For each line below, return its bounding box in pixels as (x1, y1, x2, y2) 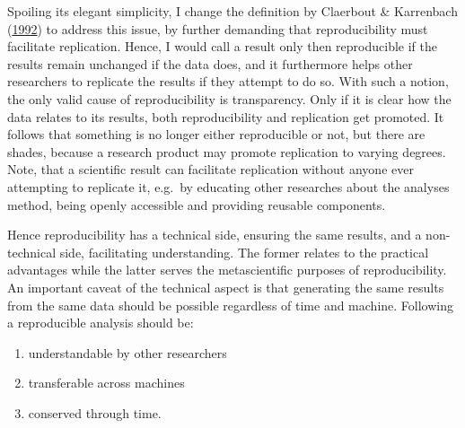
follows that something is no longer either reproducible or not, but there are (7, 125, 426, 144)
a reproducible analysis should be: (7, 313, 194, 332)
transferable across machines (28, 373, 185, 392)
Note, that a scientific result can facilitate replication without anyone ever (7, 160, 414, 179)
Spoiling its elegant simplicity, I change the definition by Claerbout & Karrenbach (7, 2, 458, 20)
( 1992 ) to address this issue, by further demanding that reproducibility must (7, 19, 428, 38)
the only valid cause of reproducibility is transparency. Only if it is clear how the (7, 89, 452, 108)
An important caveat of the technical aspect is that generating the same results (7, 277, 444, 296)
